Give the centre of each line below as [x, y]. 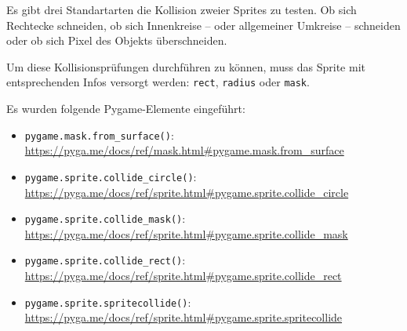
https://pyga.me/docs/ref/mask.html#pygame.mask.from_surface [184, 150]
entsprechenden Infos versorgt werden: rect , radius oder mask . [158, 82]
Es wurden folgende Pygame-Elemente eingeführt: [126, 109]
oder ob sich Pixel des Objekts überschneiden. [117, 40]
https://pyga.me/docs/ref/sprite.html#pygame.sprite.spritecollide [184, 317]
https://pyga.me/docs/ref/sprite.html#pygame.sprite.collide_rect [183, 276]
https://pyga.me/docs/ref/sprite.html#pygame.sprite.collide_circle [187, 192]
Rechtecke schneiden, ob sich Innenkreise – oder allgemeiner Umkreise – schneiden [203, 25]
